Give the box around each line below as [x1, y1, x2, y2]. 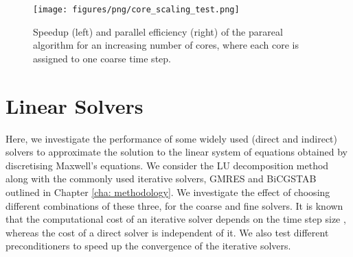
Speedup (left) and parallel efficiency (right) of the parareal [33, 24, 283, 38]
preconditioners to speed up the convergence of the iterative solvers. [5, 238, 291, 253]
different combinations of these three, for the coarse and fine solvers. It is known [5, 198, 343, 212]
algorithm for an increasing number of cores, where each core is [33, 38, 299, 52]
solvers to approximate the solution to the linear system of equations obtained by [5, 145, 348, 159]
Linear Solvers [5, 91, 144, 119]
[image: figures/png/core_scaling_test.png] [33, 5, 240, 14]
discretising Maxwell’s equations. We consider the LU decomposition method [5, 158, 329, 172]
